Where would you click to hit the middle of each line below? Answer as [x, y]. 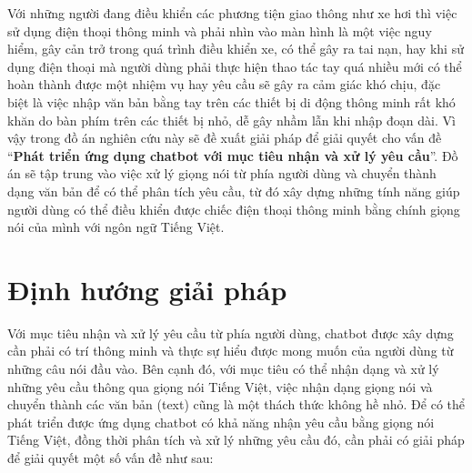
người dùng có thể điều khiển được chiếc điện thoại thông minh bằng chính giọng [234, 209]
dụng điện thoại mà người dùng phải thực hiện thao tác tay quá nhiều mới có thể [235, 66]
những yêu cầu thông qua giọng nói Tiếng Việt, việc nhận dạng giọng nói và [220, 386]
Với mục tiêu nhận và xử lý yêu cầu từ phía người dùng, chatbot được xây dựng [231, 332]
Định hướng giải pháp [147, 289]
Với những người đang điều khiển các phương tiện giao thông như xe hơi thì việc [232, 13]
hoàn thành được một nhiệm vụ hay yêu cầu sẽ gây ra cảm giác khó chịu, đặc [224, 84]
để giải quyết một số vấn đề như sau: [110, 458]
